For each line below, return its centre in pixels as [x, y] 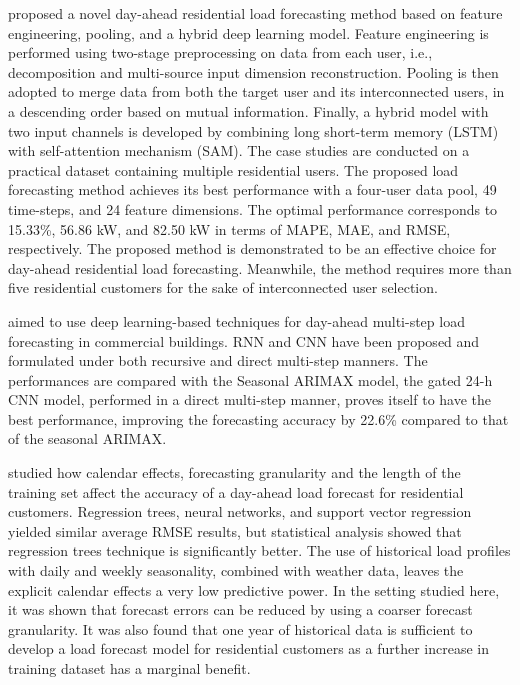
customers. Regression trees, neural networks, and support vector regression [240, 511]
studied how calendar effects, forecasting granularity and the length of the [234, 472]
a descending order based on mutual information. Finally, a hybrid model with [248, 110]
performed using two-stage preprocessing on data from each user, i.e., [220, 52]
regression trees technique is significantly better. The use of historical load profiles [259, 550]
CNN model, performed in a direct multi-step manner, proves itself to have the [250, 399]
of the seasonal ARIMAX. [87, 438]
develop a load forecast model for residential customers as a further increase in [248, 648]
